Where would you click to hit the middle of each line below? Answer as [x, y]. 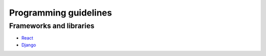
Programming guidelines [61, 13]
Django [29, 45]
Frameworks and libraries [52, 26]
